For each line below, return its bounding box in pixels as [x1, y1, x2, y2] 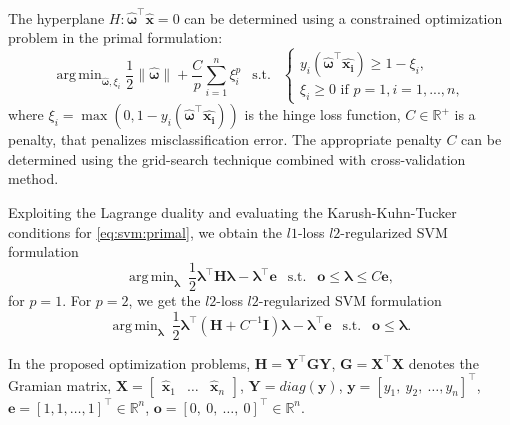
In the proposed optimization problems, [8, 352, 251, 373]
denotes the [408, 352, 479, 373]
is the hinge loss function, [244, 104, 401, 125]
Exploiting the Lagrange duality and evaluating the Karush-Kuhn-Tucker [8, 202, 457, 223]
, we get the [128, 289, 201, 310]
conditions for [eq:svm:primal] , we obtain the [8, 221, 283, 242]
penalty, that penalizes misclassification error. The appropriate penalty [8, 129, 442, 150]
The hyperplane [8, 7, 105, 28]
